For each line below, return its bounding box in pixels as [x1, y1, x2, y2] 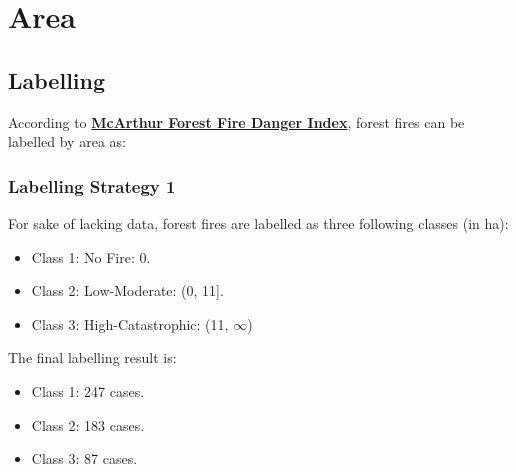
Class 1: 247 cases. [31, 380, 145, 401]
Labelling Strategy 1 [8, 173, 176, 198]
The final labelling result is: [8, 347, 177, 368]
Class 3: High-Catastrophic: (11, [31, 313, 229, 334]
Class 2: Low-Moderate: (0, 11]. [31, 280, 224, 301]
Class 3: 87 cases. [31, 448, 138, 469]
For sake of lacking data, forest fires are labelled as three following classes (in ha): [8, 212, 509, 233]
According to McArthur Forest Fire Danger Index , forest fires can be [8, 111, 465, 132]
